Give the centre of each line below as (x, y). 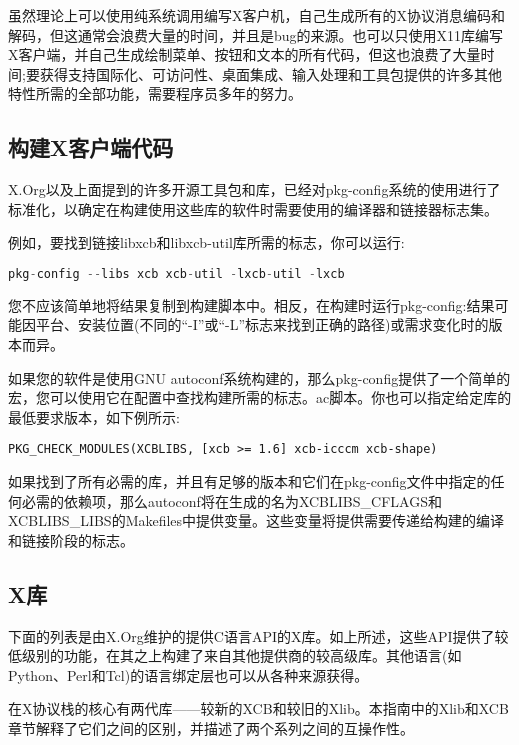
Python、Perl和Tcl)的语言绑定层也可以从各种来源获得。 (188, 674)
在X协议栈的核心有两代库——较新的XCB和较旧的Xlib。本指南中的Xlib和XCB (258, 708)
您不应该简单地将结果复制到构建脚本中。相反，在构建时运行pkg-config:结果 (251, 304)
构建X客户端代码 (91, 147)
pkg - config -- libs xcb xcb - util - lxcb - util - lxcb (176, 273)
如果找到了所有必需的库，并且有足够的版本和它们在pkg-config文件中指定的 (249, 481)
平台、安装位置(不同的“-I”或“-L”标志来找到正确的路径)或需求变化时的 (262, 324)
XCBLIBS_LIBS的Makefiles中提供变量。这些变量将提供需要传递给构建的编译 (256, 520)
